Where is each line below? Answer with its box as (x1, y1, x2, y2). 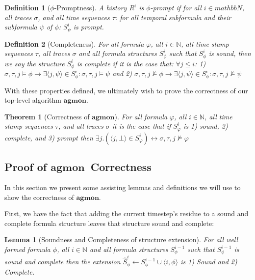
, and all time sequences (38, 12, 110, 22)
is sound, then (208, 48, 251, 58)
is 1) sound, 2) (183, 121, 228, 131)
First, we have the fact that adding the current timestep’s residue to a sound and (4, 208, 249, 219)
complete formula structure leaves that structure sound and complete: (4, 218, 214, 228)
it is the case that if (112, 121, 171, 131)
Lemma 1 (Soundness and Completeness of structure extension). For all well (4, 234, 238, 245)
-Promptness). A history (54, 2, 127, 12)
